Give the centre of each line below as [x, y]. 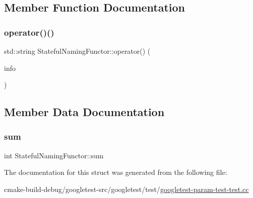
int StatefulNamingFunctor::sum [54, 155]
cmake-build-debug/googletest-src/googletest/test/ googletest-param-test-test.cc [126, 189]
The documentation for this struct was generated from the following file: [116, 172]
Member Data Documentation [84, 112]
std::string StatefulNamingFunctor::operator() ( [77, 51]
